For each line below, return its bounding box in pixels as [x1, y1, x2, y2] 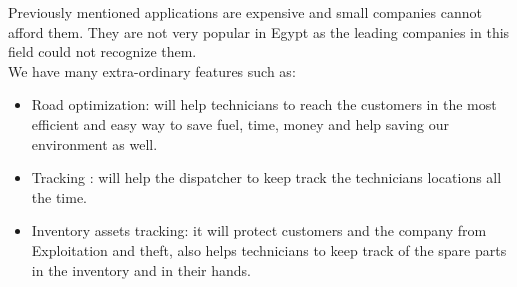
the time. [31, 186, 88, 207]
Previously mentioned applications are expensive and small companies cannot [8, 2, 482, 22]
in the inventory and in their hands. [31, 259, 251, 280]
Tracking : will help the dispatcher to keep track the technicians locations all [31, 167, 502, 188]
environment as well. [31, 133, 158, 154]
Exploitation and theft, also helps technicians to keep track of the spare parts [31, 239, 507, 260]
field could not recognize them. [8, 41, 197, 62]
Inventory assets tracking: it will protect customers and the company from [31, 220, 487, 241]
